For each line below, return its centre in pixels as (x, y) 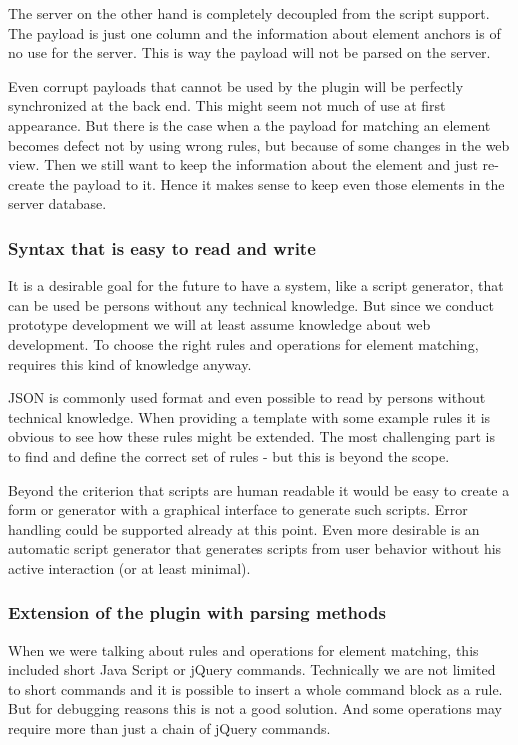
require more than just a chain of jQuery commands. (169, 728)
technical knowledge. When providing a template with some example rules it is (249, 416)
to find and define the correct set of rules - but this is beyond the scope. (229, 455)
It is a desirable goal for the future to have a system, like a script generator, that (256, 285)
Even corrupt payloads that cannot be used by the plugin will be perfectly (236, 85)
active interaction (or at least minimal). (129, 567)
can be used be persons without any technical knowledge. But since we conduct (251, 304)
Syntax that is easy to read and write (162, 247)
